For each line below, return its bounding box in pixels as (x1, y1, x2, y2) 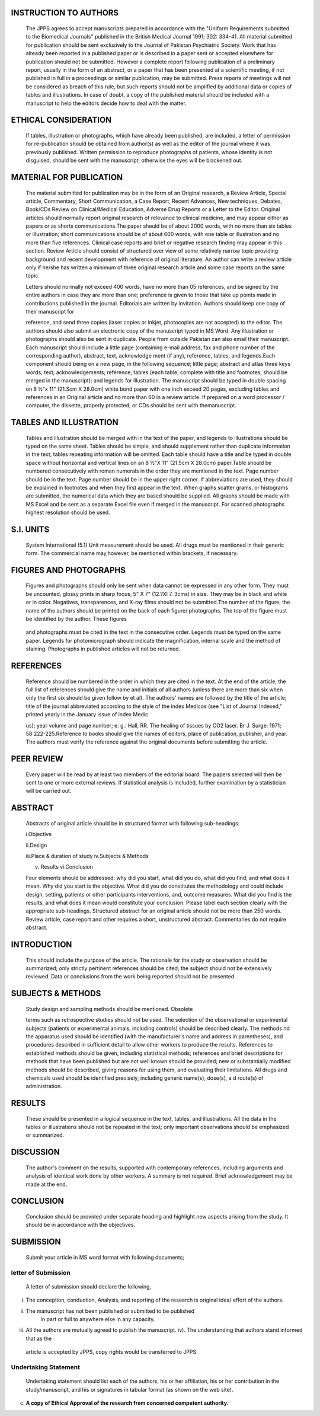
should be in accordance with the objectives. (25, 1222, 136, 1229)
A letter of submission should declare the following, (25, 1283, 151, 1290)
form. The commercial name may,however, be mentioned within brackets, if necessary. (25, 550, 238, 557)
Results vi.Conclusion (40, 863, 93, 870)
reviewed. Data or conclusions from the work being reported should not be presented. (25, 973, 236, 980)
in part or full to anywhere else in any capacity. (40, 1315, 155, 1322)
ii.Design (25, 841, 47, 849)
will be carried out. (25, 787, 72, 795)
